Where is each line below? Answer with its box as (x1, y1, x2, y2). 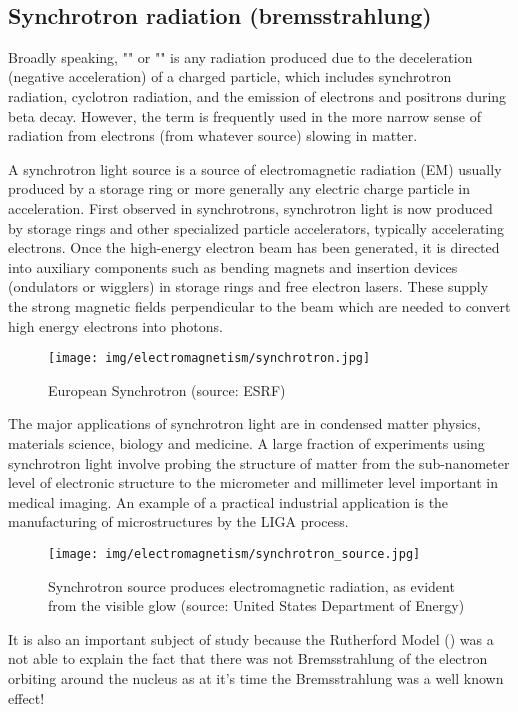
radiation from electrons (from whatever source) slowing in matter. (8, 125, 418, 146)
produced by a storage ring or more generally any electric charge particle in (8, 178, 471, 199)
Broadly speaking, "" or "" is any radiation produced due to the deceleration (8, 46, 473, 67)
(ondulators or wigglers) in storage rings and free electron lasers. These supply (8, 276, 489, 297)
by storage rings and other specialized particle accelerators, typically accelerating (8, 217, 505, 238)
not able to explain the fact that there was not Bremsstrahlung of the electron (8, 648, 488, 669)
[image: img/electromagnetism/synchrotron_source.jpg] (48, 546, 421, 561)
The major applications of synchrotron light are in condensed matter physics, (8, 413, 481, 434)
